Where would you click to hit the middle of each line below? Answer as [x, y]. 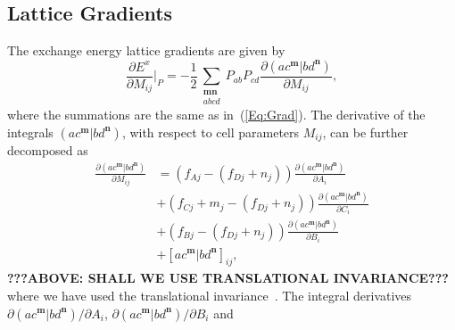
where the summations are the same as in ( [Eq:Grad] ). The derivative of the [216, 114]
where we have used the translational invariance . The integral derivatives [210, 295]
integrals [30, 132]
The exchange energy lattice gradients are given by [146, 50]
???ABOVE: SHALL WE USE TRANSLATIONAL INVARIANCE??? [228, 278]
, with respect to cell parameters [211, 132]
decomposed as [48, 150]
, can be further [365, 132]
